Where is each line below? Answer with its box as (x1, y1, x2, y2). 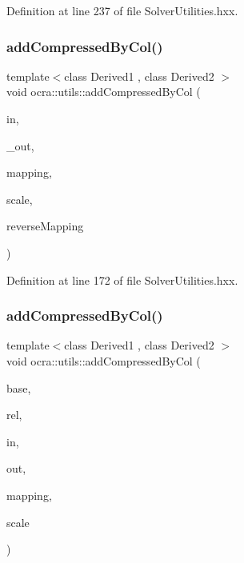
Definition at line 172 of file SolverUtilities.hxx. (6, 271, 238, 288)
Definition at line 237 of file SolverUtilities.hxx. (6, 2, 238, 18)
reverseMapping (6, 218, 84, 234)
